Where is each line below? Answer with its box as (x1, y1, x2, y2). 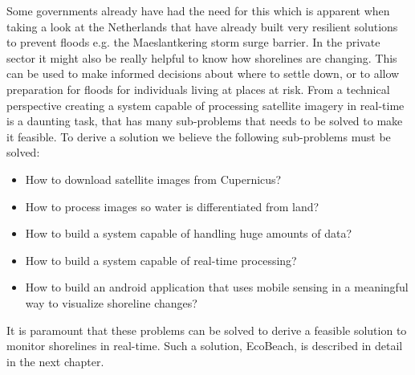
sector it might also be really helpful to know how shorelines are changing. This (6, 49, 397, 66)
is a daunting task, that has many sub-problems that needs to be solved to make (6, 112, 403, 129)
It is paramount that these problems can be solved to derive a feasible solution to (6, 321, 407, 338)
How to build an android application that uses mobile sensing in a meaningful (25, 279, 409, 296)
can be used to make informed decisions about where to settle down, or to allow (6, 65, 400, 82)
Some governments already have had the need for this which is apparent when (6, 2, 390, 18)
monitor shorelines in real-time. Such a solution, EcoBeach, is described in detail (6, 337, 403, 354)
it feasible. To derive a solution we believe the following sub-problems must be (6, 128, 391, 145)
